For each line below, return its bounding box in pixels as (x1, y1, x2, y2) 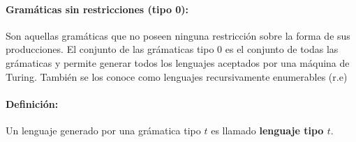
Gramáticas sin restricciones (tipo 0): (6, 1, 189, 16)
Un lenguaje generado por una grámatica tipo (6, 123, 201, 137)
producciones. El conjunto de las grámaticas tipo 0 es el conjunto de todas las (6, 42, 339, 56)
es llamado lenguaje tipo (211, 123, 324, 137)
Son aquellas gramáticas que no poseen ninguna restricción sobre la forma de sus (6, 28, 350, 42)
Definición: (6, 96, 59, 111)
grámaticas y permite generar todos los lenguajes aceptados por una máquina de (6, 55, 350, 70)
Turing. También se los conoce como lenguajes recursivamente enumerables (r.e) (6, 69, 348, 84)
